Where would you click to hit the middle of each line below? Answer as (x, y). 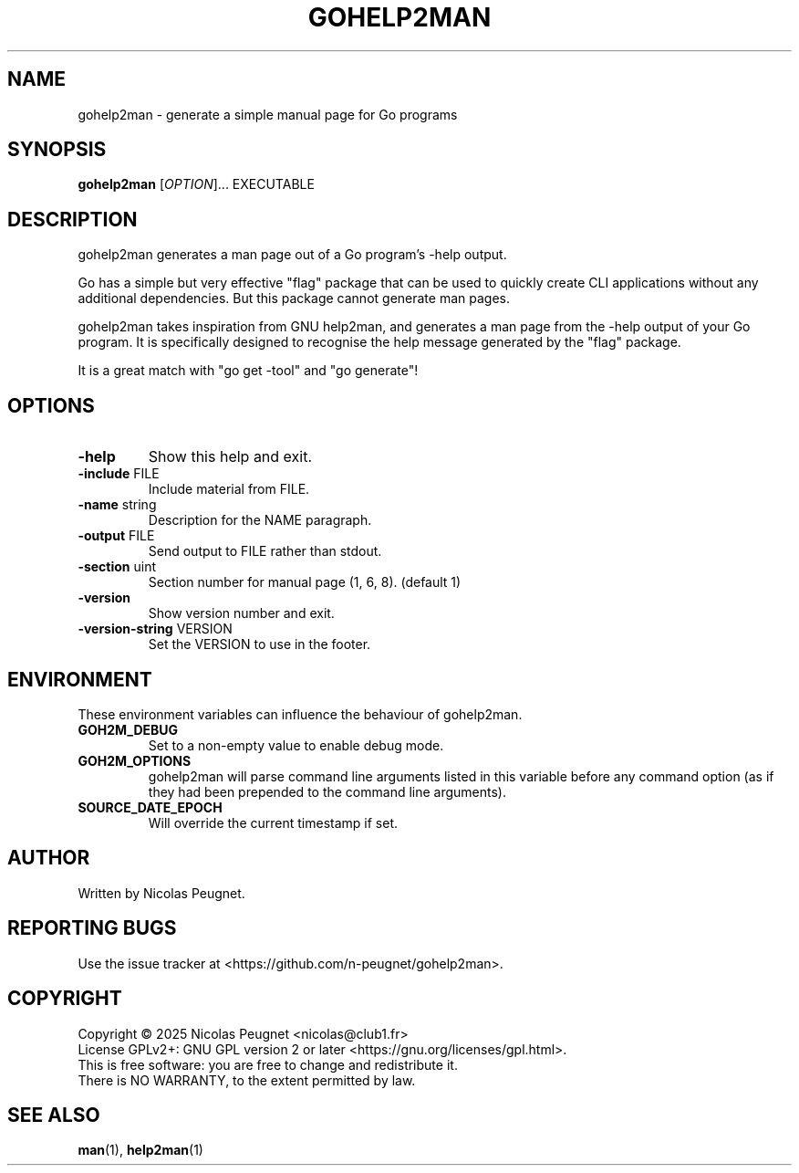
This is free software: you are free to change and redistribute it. (268, 1064)
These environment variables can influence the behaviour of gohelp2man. (300, 714)
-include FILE (119, 474)
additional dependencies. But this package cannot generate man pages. (294, 298)
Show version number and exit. (241, 613)
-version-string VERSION (155, 629)
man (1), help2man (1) (140, 1150)
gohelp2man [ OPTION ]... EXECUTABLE (196, 184)
